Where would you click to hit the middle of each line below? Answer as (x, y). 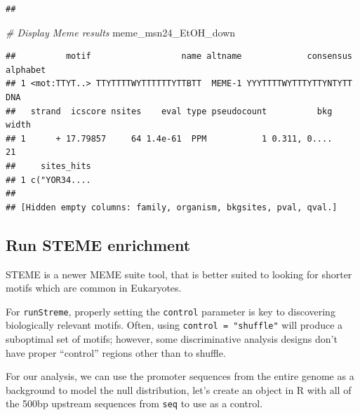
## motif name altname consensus (179, 56)
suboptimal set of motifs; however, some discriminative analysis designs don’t (172, 339)
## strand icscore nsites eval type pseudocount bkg (169, 111)
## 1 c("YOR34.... (48, 180)
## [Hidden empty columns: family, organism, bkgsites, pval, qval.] (172, 207)
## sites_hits (48, 166)
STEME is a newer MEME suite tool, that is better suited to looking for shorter (179, 274)
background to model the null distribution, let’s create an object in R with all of (179, 389)
